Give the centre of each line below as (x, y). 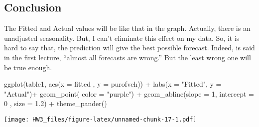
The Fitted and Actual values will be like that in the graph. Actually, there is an (127, 28)
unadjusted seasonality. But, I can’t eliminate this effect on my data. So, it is (122, 38)
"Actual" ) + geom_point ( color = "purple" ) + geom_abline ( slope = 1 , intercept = (129, 93)
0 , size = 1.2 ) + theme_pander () (56, 103)
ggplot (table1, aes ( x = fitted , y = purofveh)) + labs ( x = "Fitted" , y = (113, 84)
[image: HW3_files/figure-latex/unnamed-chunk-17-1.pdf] (100, 119)
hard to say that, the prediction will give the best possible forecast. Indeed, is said (129, 48)
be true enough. (28, 67)
